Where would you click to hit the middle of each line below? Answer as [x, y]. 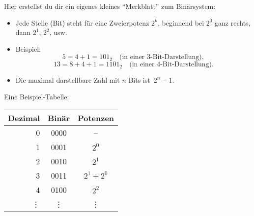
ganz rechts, [233, 22]
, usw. [58, 32]
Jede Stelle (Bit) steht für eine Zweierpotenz [82, 22]
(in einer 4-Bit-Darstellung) [170, 65]
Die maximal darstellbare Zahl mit [68, 80]
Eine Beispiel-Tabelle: [37, 96]
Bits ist [139, 80]
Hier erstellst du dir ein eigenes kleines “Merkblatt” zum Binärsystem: [110, 6]
